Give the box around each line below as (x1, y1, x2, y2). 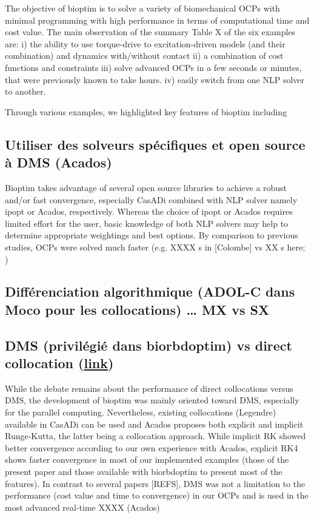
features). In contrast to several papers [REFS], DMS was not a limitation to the (5, 477, 306, 489)
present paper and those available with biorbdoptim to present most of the (5, 465, 282, 478)
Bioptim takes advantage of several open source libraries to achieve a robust (5, 181, 287, 193)
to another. (5, 85, 46, 98)
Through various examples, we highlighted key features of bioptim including (5, 105, 287, 118)
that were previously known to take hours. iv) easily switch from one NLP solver (5, 73, 305, 86)
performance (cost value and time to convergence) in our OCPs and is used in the (5, 489, 309, 502)
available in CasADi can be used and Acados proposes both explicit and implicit (5, 417, 304, 430)
